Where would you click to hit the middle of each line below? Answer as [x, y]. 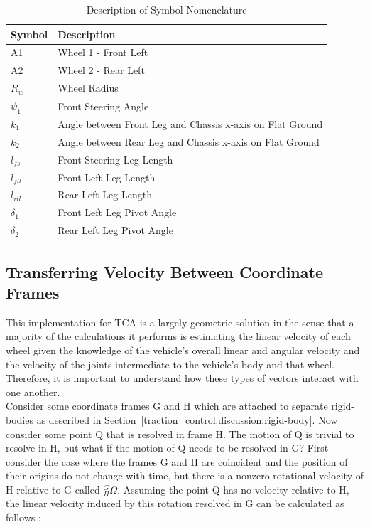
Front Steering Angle [103, 106]
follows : [23, 517]
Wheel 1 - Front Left [103, 52]
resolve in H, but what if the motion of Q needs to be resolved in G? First [167, 448]
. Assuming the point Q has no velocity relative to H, [233, 489]
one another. [33, 392]
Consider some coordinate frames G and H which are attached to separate [167, 406]
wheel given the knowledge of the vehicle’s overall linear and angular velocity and [183, 350]
